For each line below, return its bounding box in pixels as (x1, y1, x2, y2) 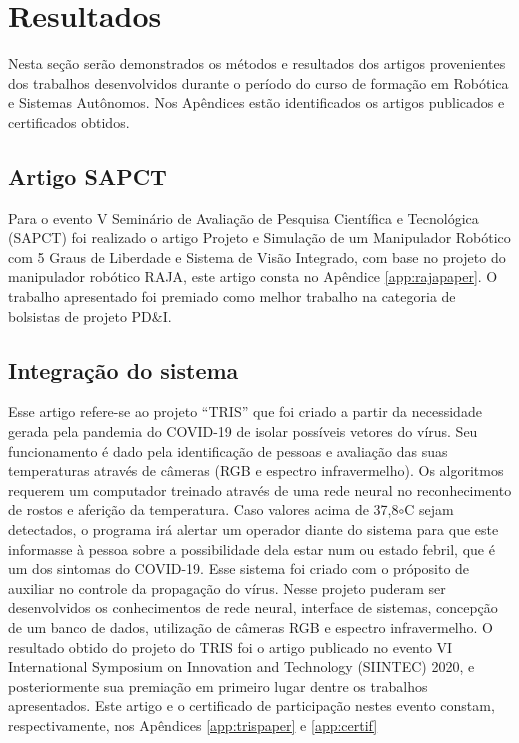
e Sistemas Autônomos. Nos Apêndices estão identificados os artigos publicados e (8, 92, 505, 113)
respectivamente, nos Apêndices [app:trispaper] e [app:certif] (8, 714, 378, 735)
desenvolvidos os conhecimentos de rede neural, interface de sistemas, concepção (8, 597, 498, 618)
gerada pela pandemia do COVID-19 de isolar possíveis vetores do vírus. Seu (8, 421, 478, 442)
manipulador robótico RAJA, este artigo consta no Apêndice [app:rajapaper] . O (8, 266, 498, 287)
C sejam (404, 499, 454, 520)
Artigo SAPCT (8, 160, 167, 191)
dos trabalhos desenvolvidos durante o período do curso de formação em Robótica (8, 72, 509, 93)
